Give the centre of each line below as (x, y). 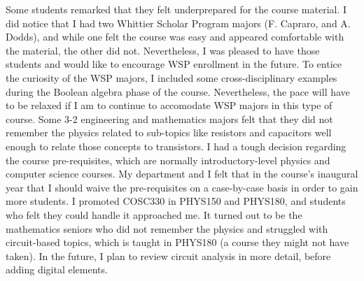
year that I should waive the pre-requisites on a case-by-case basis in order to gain (182, 187)
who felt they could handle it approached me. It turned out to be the (154, 214)
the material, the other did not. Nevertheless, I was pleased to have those (163, 50)
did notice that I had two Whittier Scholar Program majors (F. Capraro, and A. (178, 23)
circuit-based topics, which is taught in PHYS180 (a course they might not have (177, 242)
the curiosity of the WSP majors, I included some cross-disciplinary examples (171, 77)
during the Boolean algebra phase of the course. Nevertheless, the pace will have (178, 91)
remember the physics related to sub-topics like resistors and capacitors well (169, 132)
